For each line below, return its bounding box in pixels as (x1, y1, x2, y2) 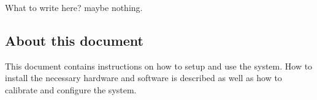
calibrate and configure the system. (5, 83, 137, 96)
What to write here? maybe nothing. (5, 1, 143, 13)
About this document (5, 30, 143, 49)
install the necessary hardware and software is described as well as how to (5, 71, 282, 84)
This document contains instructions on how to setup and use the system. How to (5, 59, 313, 72)
